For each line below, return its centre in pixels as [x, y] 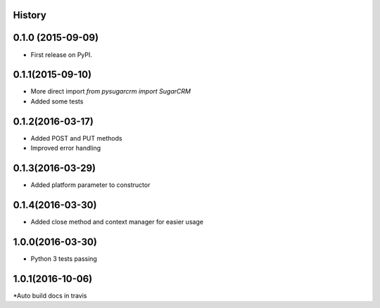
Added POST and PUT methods [76, 138]
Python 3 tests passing [64, 258]
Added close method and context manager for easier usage [117, 222]
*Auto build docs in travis [50, 295]
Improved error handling [66, 148]
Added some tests [57, 101]
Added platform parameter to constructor [90, 185]
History [30, 15]
